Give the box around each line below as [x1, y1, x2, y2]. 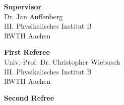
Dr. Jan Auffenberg [4, 11, 62, 21]
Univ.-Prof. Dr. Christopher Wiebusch [4, 56, 121, 67]
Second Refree [4, 92, 54, 103]
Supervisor [4, 1, 42, 11]
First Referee [4, 47, 50, 57]
